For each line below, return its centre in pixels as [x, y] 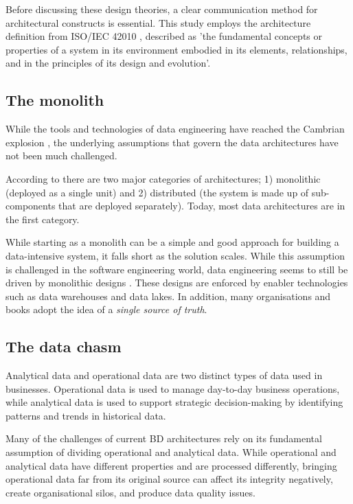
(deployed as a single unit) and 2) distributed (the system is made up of [157, 192]
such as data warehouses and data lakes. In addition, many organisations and [168, 296]
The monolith [55, 100]
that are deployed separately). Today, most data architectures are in [202, 206]
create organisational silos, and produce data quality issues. [130, 492]
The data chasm [64, 346]
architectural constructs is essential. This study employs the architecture [158, 22]
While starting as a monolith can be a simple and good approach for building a [172, 242]
